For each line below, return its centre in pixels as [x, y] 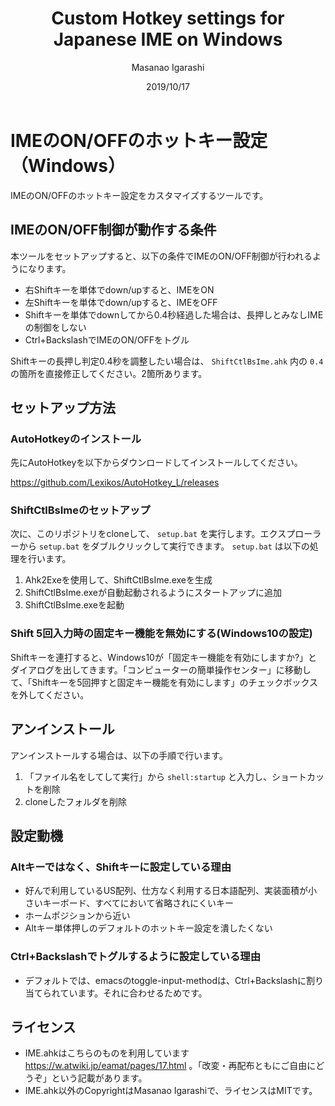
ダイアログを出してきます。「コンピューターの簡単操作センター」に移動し [161, 669]
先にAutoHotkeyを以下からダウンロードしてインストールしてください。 [156, 463]
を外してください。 [50, 694]
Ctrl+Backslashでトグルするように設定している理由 [136, 957]
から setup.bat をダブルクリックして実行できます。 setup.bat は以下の [164, 546]
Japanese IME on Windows [168, 39]
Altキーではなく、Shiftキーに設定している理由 [121, 867]
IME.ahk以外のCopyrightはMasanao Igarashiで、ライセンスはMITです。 [171, 1091]
